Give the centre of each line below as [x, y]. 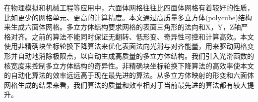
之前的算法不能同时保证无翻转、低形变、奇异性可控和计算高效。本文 [143, 36]
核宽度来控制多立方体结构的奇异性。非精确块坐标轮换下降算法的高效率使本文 [129, 65]
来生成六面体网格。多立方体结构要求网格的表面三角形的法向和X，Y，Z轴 [123, 27]
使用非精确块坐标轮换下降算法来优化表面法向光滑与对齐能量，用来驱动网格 [126, 46]
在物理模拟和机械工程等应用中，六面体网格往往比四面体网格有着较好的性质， [129, 7]
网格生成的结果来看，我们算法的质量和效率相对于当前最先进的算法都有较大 [126, 85]
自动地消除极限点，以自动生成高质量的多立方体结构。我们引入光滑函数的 [136, 55]
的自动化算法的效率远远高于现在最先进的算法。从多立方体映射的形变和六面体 [129, 75]
